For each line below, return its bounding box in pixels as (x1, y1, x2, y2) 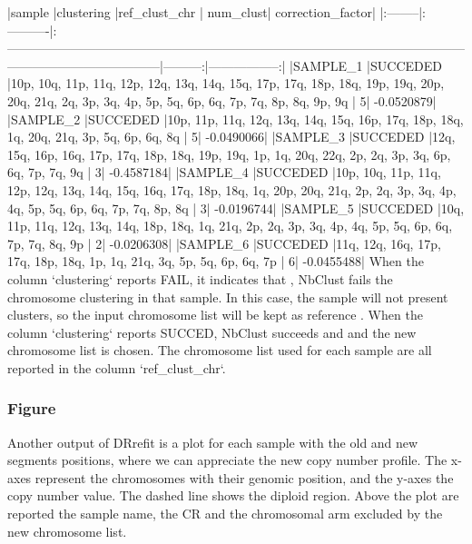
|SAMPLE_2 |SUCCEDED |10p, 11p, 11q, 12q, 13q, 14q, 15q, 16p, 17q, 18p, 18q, (7, 109, 464, 128)
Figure (7, 397, 56, 420)
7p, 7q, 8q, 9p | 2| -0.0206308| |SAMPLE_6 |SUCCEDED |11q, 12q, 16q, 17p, (7, 233, 441, 252)
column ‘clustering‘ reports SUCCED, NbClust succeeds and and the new (7, 322, 417, 341)
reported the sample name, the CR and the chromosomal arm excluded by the (7, 504, 443, 523)
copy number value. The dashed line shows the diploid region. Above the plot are (7, 486, 459, 505)
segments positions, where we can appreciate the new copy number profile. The (7, 450, 447, 470)
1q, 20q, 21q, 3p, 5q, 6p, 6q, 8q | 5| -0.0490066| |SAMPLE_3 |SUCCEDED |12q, (7, 127, 456, 146)
